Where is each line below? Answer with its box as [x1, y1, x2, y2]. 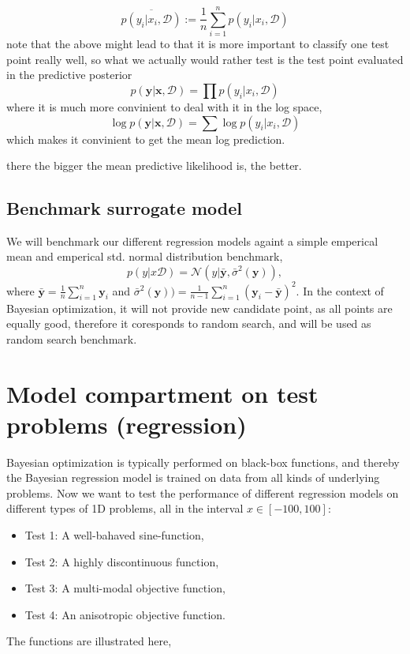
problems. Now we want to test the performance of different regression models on [6, 484, 399, 501]
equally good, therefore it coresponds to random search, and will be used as [6, 315, 371, 332]
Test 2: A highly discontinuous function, [24, 553, 219, 569]
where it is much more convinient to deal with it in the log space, [6, 98, 322, 115]
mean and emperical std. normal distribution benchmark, [6, 248, 283, 265]
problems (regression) [6, 408, 247, 440]
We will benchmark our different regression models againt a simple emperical [6, 232, 378, 249]
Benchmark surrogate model [6, 196, 243, 220]
